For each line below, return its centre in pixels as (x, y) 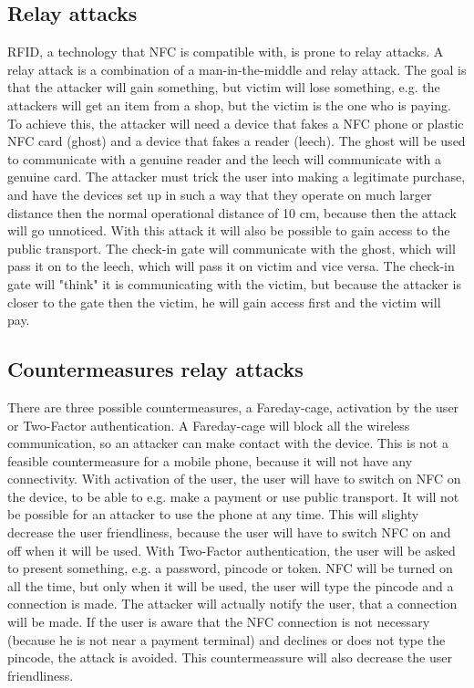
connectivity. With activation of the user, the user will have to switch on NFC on (234, 479)
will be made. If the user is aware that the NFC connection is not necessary (219, 622)
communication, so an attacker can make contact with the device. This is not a (228, 443)
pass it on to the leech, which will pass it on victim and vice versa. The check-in (231, 266)
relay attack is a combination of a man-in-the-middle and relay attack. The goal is (237, 69)
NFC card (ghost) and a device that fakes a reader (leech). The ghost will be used (237, 141)
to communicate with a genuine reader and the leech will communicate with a (225, 158)
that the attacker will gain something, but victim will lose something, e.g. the (224, 87)
